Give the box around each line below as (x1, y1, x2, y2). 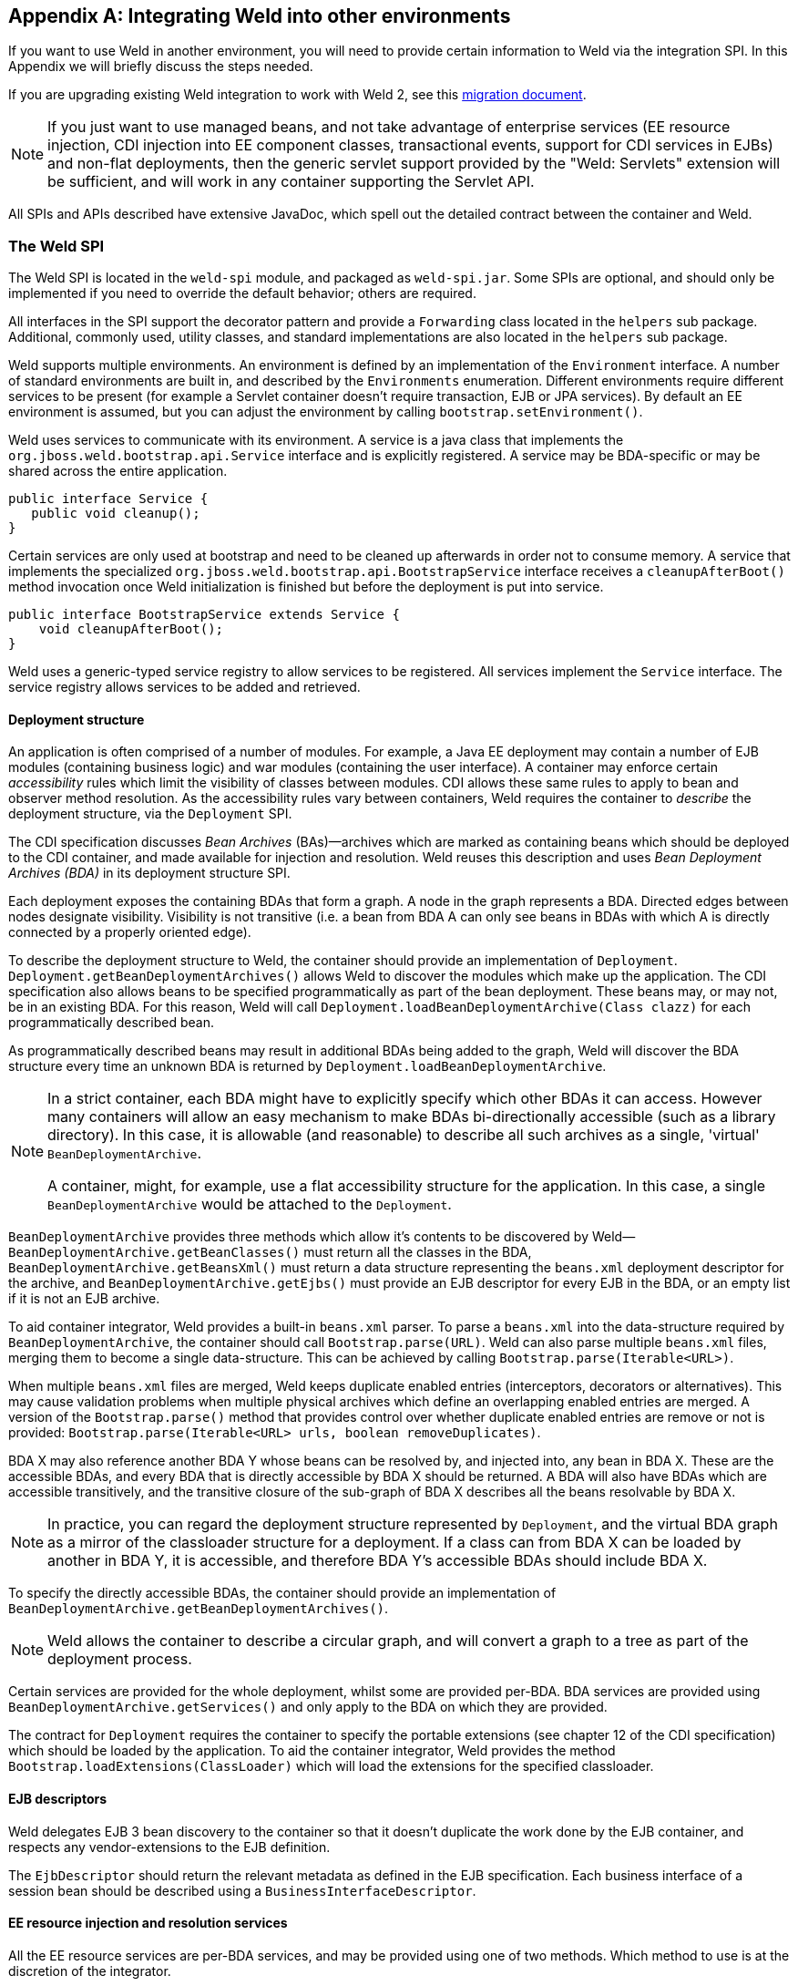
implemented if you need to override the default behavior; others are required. (8, 285, 476, 302)
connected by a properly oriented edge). (8, 924, 251, 941)
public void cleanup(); (31, 506, 200, 521)
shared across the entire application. (8, 463, 228, 479)
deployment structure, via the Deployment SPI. (8, 806, 292, 822)
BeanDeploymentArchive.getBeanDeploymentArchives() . (8, 1600, 389, 1617)
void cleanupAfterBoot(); (38, 622, 224, 637)
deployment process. (47, 1650, 192, 1669)
